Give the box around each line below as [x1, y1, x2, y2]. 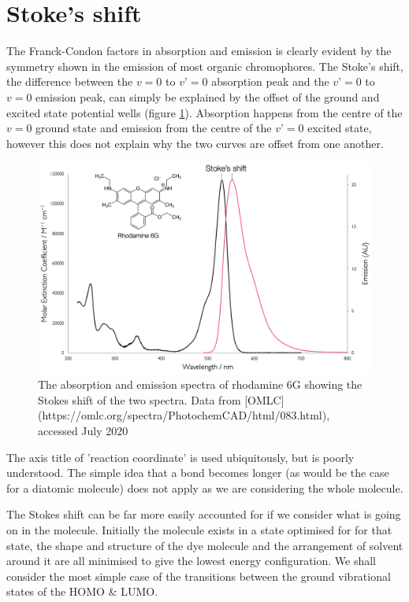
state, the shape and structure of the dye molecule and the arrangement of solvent [6, 537, 403, 553]
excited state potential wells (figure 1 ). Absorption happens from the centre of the [6, 104, 403, 120]
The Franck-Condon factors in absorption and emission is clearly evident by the [6, 42, 392, 59]
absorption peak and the [211, 73, 329, 90]
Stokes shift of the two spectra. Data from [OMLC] [38, 391, 284, 408]
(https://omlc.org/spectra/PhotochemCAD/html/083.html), [38, 407, 330, 423]
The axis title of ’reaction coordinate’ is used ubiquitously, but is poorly [6, 449, 355, 465]
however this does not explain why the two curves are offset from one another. [6, 135, 384, 151]
